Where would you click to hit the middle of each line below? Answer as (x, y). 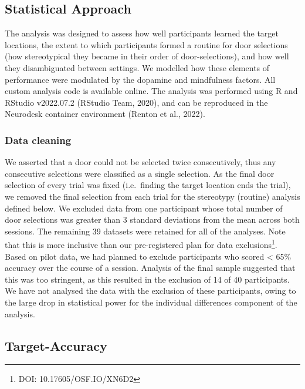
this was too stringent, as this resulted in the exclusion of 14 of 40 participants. (147, 279)
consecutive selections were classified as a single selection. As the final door (140, 173)
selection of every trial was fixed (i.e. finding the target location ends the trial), (148, 185)
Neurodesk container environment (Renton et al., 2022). (105, 114)
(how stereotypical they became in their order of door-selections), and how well (147, 56)
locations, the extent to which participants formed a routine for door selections (146, 44)
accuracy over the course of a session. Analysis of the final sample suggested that (150, 268)
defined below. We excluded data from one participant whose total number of (144, 208)
